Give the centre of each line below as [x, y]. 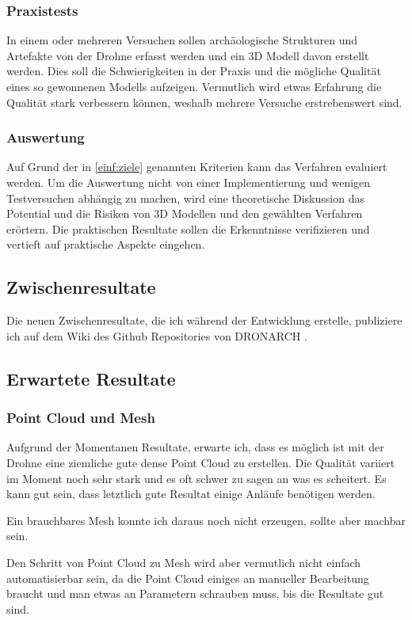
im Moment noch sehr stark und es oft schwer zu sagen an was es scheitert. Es [196, 478]
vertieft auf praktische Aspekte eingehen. [106, 244]
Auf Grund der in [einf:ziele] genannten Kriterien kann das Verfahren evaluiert [197, 167]
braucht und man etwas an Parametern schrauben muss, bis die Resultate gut [195, 593]
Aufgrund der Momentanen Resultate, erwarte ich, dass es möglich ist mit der [195, 447]
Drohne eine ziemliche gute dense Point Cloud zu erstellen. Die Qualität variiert [201, 462]
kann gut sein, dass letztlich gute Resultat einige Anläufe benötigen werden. [191, 494]
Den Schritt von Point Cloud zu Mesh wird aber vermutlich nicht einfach [184, 562]
